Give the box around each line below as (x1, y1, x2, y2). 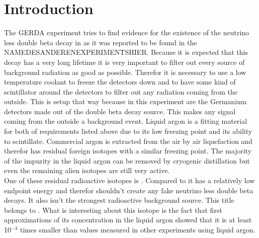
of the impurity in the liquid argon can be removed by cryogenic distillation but (4, 155, 250, 166)
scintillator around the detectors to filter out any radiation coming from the (4, 86, 237, 97)
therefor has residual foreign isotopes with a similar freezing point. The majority (4, 145, 252, 156)
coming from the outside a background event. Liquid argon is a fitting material (4, 116, 247, 126)
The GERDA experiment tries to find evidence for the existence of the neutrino (4, 27, 249, 38)
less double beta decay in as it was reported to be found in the (4, 37, 197, 47)
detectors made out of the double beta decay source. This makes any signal (4, 106, 236, 116)
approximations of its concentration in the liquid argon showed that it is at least (4, 214, 252, 225)
